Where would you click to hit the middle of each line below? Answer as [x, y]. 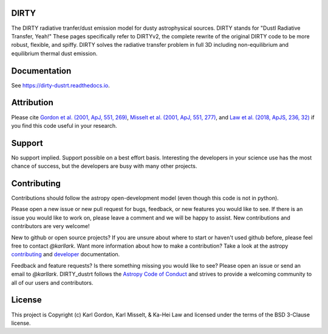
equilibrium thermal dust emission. [54, 53]
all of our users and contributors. [52, 282]
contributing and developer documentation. [66, 254]
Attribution [32, 103]
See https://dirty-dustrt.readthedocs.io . [60, 85]
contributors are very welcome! [50, 226]
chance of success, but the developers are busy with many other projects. [104, 166]
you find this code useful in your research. [64, 125]
